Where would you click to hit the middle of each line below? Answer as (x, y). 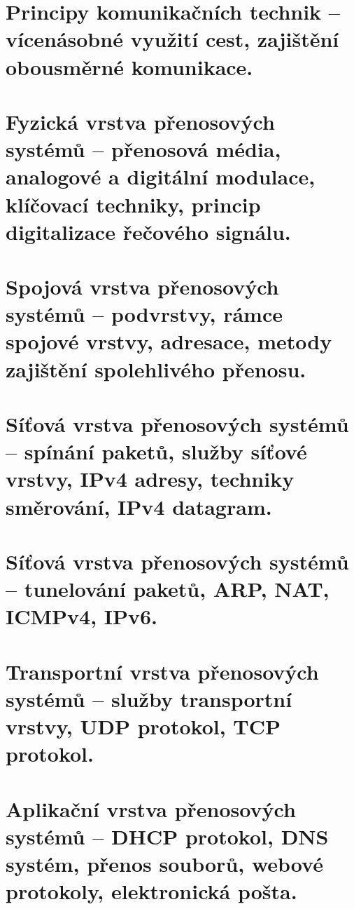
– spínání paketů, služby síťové (156, 451)
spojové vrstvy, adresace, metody (169, 341)
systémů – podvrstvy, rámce (144, 314)
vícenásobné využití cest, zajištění (172, 39)
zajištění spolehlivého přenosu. (156, 369)
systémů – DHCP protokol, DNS (167, 836)
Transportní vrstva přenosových (162, 671)
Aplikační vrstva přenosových (151, 808)
